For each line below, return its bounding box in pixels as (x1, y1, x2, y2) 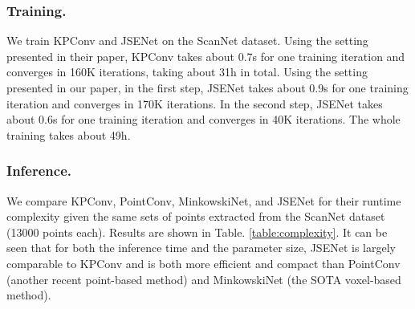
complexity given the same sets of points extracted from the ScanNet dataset (6, 208, 385, 225)
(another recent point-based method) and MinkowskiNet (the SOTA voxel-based (6, 270, 401, 287)
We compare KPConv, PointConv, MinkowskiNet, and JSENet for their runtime (6, 192, 401, 209)
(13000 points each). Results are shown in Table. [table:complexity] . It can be (6, 223, 388, 240)
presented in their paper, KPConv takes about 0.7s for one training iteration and (6, 47, 405, 64)
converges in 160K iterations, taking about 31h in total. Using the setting (6, 63, 368, 80)
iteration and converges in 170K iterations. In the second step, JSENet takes (6, 95, 383, 112)
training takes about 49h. (6, 126, 131, 143)
